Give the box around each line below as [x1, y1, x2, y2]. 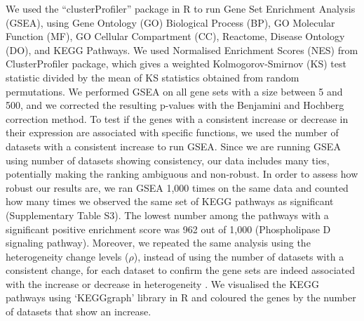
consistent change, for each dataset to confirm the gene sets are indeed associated [6, 263, 355, 277]
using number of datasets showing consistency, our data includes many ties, [6, 152, 330, 167]
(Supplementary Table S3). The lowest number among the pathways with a [6, 207, 329, 222]
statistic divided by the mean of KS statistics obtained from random [6, 70, 299, 84]
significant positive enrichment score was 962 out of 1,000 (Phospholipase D [6, 221, 331, 236]
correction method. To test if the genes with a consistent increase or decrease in [6, 111, 349, 126]
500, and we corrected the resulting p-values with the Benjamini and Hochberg [6, 98, 344, 112]
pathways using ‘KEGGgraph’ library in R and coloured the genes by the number [6, 290, 356, 305]
